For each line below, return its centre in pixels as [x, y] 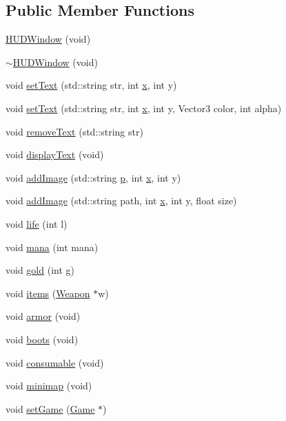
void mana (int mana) [52, 247]
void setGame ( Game [50, 408]
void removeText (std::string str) [74, 131]
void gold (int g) [40, 270]
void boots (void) [42, 339]
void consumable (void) [55, 362]
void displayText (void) [55, 154]
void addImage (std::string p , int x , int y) [93, 177]
